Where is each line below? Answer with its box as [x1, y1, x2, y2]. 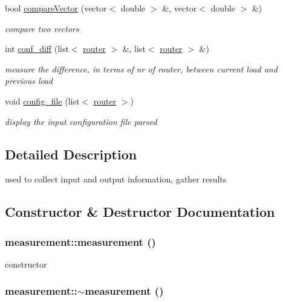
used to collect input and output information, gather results [5, 173, 227, 185]
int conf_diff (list [5, 42, 69, 55]
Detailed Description [5, 144, 137, 163]
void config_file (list [5, 94, 80, 107]
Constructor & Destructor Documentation [5, 202, 275, 221]
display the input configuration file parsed [5, 115, 157, 127]
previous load [5, 74, 53, 87]
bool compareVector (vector [5, 2, 107, 14]
